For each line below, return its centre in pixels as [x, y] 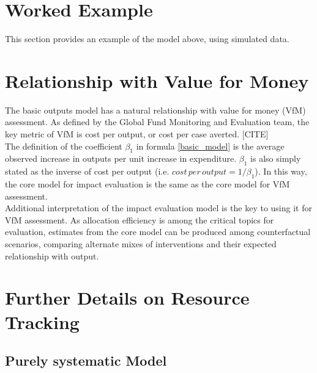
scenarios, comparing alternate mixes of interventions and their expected [141, 243]
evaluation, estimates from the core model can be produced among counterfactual [158, 232]
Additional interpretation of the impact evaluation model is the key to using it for [158, 208]
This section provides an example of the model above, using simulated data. [147, 39]
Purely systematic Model [86, 360]
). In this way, [281, 171]
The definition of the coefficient [64, 146]
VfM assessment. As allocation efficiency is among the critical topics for [140, 219]
